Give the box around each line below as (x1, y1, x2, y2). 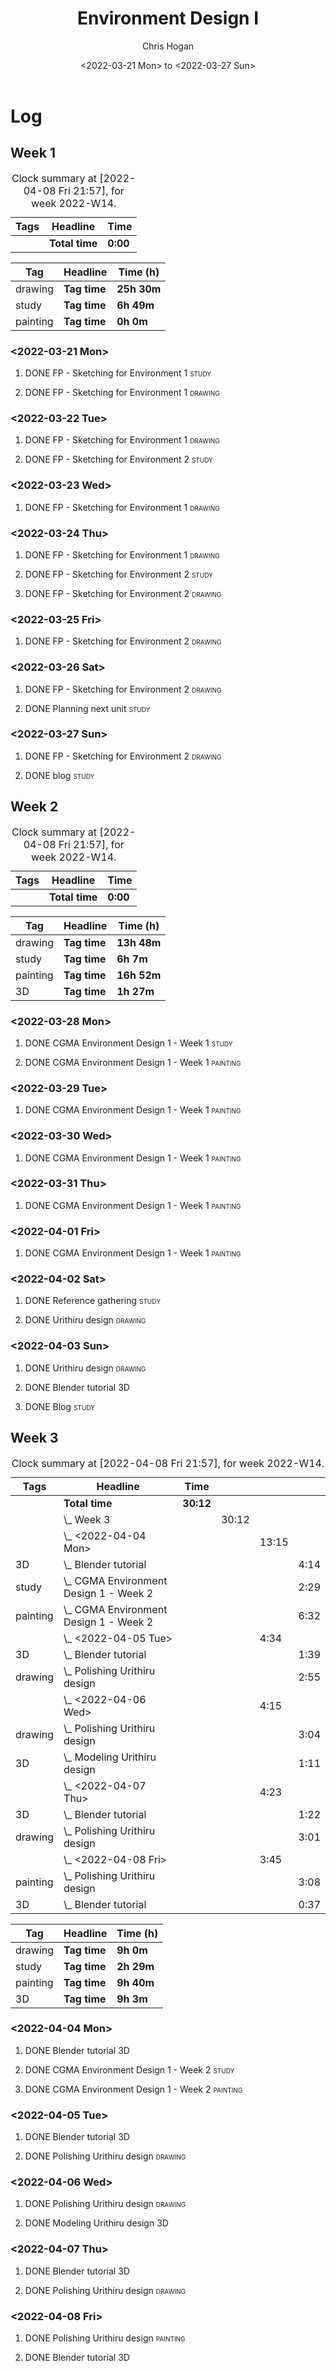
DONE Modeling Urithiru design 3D (24, 2217, 169, 2229)
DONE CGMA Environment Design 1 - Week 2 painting (24, 2083, 243, 2095)
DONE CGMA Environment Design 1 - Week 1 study (24, 1037, 233, 1049)
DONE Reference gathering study (24, 1295, 161, 1307)
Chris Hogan (141, 40, 195, 52)
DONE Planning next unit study (24, 702, 151, 714)
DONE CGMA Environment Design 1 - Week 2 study (24, 2063, 235, 2076)
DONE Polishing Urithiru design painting (24, 2332, 186, 2344)
